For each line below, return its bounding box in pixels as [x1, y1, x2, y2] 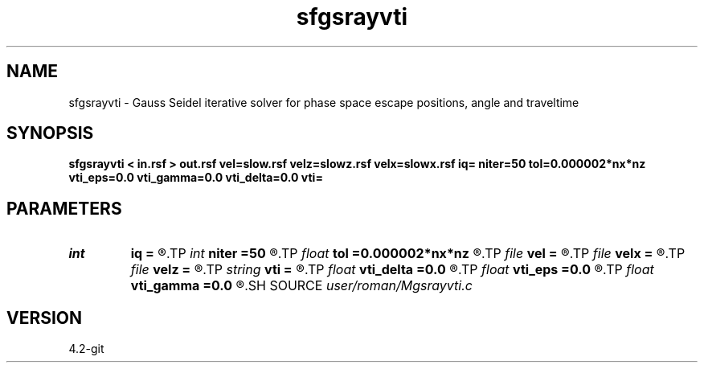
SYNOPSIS [6, 123, 94, 144]
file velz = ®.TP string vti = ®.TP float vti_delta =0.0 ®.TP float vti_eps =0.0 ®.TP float [130, 261, 654, 278]
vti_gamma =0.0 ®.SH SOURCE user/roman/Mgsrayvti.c [130, 277, 473, 294]
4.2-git [68, 342, 104, 356]
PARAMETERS [6, 198, 122, 219]
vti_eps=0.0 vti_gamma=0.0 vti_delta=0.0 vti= [68, 170, 323, 185]
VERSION [6, 307, 83, 328]
